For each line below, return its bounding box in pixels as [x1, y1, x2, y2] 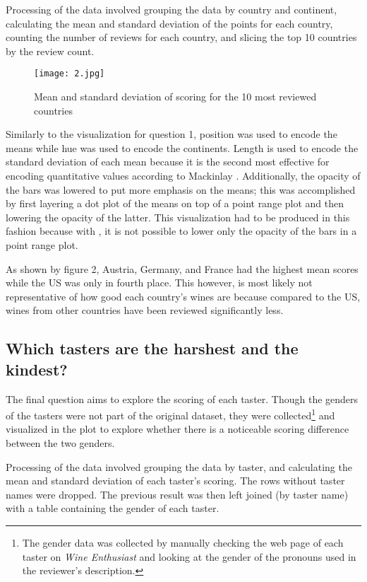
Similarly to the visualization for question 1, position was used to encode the [6, 127, 337, 141]
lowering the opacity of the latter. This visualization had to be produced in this [6, 209, 350, 224]
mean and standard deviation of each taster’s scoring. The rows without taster [6, 473, 345, 488]
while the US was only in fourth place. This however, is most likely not [6, 275, 313, 290]
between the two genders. [6, 435, 115, 450]
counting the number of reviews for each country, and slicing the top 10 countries [6, 30, 357, 45]
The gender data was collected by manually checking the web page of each [22, 535, 344, 549]
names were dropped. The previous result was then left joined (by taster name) [6, 487, 349, 501]
